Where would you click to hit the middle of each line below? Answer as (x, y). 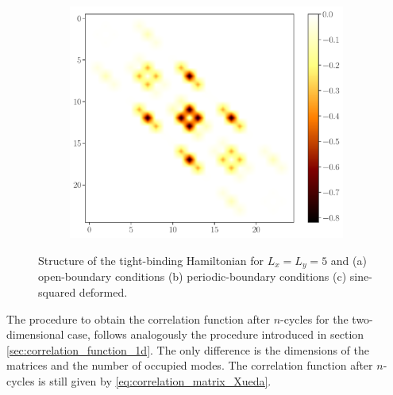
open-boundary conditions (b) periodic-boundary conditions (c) (193, 276)
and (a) (349, 260)
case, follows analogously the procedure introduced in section (216, 334)
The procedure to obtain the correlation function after (138, 318)
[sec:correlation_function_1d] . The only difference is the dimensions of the (188, 349)
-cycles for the (314, 318)
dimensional (35, 334)
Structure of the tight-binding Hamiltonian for (151, 260)
